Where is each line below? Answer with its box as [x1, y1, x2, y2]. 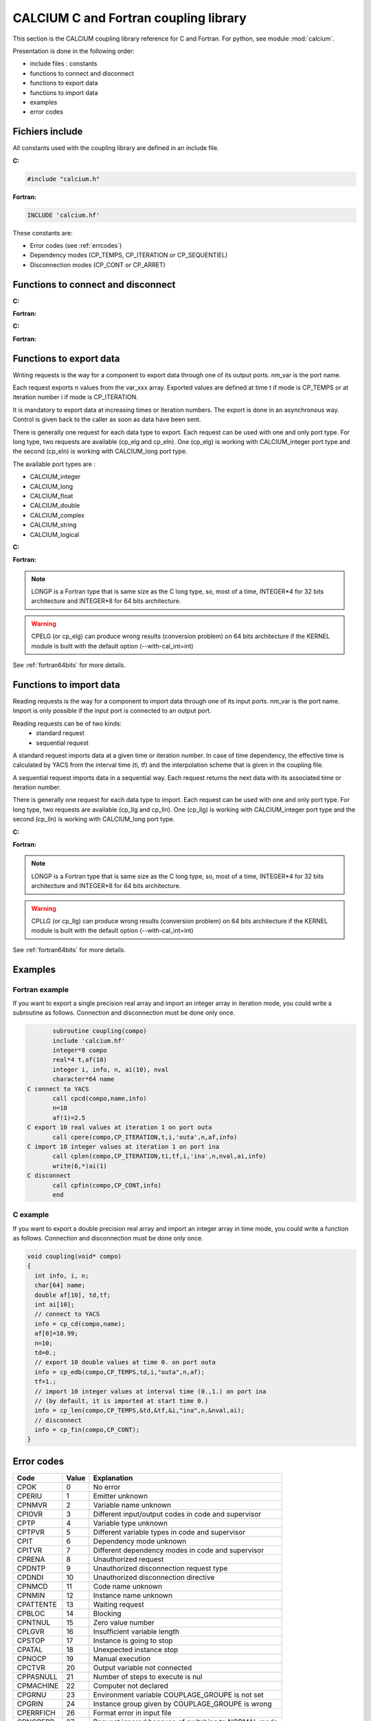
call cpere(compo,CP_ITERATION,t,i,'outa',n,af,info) [52, 1133, 238, 1141]
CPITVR [16, 1545, 43, 1555]
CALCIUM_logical [30, 530, 80, 538]
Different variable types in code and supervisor [93, 1527, 246, 1537]
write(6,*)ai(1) [52, 1162, 108, 1170]
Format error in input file [93, 1708, 172, 1718]
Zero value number [93, 1618, 155, 1627]
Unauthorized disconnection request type [93, 1563, 228, 1573]
